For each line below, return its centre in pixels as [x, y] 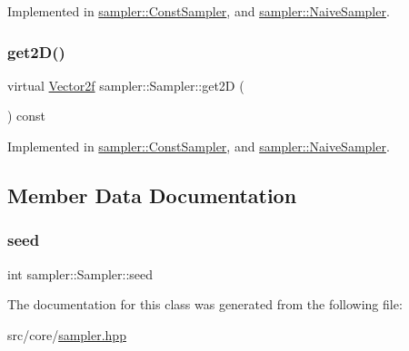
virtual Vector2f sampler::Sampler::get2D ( [126, 85]
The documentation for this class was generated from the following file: [205, 304]
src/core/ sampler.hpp [67, 334]
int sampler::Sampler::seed [80, 273]
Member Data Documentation [152, 195]
